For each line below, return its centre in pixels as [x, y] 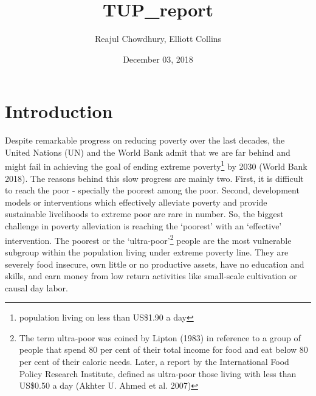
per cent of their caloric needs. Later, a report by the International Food [154, 362]
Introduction [59, 111]
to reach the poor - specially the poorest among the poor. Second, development [152, 190]
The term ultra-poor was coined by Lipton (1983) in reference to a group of [160, 337]
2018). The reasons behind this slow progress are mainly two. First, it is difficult [154, 178]
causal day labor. [36, 287]
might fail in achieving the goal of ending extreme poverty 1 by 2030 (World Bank [156, 165]
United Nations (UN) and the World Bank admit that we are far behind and [148, 152]
